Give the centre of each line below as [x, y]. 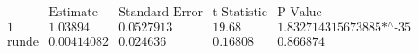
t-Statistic [240, 13]
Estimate [73, 13]
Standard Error [161, 13]
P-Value [300, 13]
